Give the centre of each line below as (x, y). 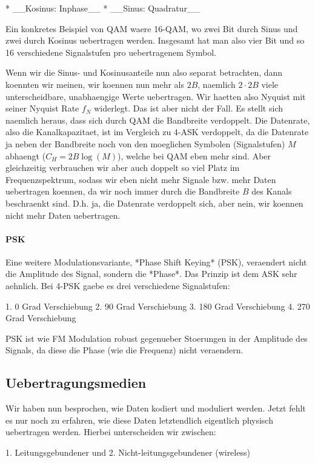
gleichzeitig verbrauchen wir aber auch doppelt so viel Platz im (123, 168)
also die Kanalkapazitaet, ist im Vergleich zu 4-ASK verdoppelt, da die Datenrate (157, 132)
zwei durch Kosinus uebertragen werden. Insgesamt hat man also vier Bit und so (155, 40)
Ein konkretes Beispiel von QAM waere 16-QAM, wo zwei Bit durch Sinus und (152, 28)
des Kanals (272, 191)
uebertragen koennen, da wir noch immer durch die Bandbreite (123, 191)
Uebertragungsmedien (76, 383)
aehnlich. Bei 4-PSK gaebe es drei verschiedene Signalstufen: (118, 286)
